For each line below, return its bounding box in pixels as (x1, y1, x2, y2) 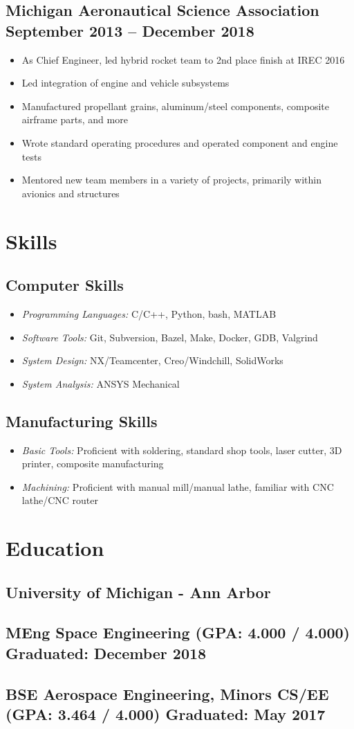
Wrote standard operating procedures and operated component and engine (21, 135, 338, 150)
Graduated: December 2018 (6, 642, 207, 663)
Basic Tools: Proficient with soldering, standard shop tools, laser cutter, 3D (21, 442, 342, 457)
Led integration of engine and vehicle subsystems (21, 75, 230, 90)
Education (6, 534, 104, 562)
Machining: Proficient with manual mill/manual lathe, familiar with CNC (21, 479, 334, 494)
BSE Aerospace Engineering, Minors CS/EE (6, 683, 329, 704)
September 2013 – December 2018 (6, 19, 254, 41)
